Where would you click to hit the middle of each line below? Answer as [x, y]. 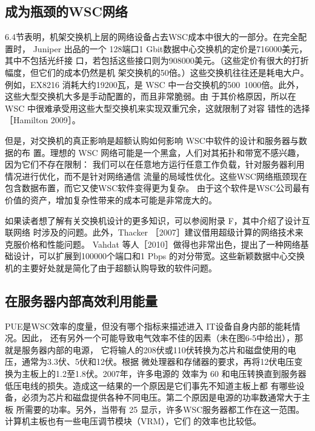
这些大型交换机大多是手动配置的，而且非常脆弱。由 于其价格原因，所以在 [151, 96]
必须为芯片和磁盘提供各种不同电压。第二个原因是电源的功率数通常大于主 [166, 397]
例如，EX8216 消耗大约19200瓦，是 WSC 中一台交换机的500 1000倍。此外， [154, 84]
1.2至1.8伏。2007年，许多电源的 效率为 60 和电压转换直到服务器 [181, 374]
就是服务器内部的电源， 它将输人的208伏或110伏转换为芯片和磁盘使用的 [146, 349]
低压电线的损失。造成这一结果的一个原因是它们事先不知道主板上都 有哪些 [151, 385]
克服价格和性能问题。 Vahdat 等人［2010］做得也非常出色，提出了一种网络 [153, 244]
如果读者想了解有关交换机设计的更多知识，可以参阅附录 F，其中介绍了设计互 [157, 220]
